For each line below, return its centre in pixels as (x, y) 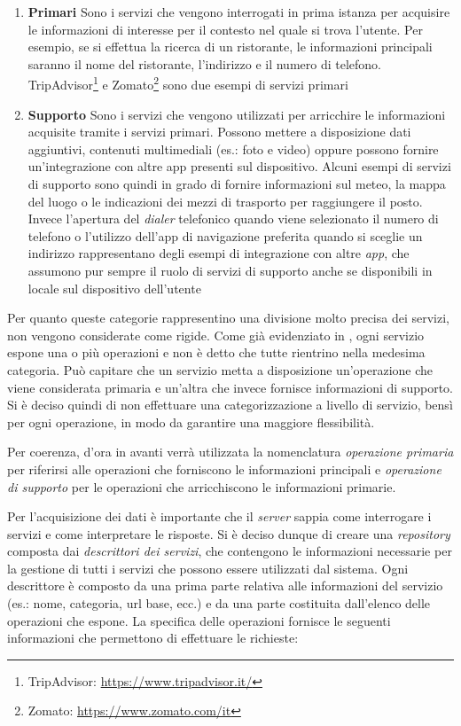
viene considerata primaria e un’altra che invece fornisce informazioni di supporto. (230, 387)
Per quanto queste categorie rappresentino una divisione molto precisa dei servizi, (228, 318)
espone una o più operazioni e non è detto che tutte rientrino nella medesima (216, 352)
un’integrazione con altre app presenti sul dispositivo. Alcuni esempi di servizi (239, 166)
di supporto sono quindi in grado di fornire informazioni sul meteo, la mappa (237, 183)
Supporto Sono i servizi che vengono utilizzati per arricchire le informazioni (237, 114)
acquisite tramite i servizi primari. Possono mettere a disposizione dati (219, 132)
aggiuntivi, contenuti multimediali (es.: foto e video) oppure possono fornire (233, 148)
